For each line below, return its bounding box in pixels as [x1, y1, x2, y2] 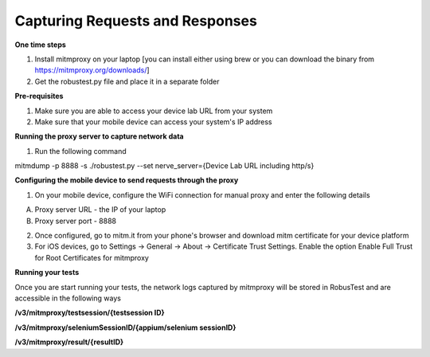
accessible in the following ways [14, 293, 121, 303]
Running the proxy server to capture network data [14, 131, 184, 141]
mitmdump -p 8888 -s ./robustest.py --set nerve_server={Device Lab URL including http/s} [14, 161, 315, 171]
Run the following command [34, 146, 127, 155]
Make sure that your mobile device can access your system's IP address [34, 116, 272, 127]
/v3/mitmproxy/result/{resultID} [14, 337, 124, 347]
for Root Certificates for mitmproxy [34, 253, 149, 262]
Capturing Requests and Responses [14, 12, 258, 29]
